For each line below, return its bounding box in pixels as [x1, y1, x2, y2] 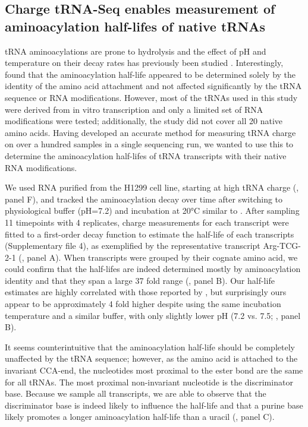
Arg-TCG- [263, 239, 301, 252]
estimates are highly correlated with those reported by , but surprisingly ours [5, 286, 287, 298]
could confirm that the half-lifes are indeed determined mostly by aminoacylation [5, 262, 301, 275]
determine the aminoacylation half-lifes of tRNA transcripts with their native [5, 149, 287, 162]
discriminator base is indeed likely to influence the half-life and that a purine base [5, 398, 303, 411]
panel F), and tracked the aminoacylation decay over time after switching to [5, 192, 283, 205]
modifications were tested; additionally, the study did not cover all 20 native [5, 115, 282, 127]
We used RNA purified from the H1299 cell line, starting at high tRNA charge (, [5, 181, 299, 194]
